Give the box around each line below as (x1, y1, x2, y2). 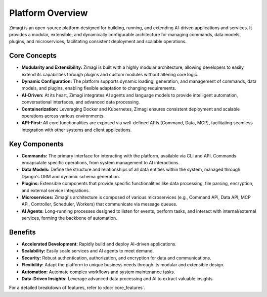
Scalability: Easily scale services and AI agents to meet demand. (21, 248, 154, 254)
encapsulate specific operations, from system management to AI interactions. (21, 160, 180, 166)
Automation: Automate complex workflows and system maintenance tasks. (21, 269, 176, 275)
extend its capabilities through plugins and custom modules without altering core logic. (21, 71, 199, 77)
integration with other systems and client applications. (21, 127, 132, 133)
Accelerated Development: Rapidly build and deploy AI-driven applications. (21, 241, 177, 247)
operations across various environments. (21, 113, 105, 119)
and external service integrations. (21, 187, 90, 193)
